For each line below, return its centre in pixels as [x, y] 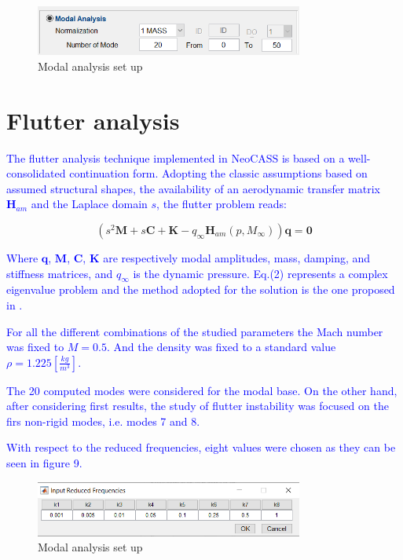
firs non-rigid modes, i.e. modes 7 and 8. [103, 421]
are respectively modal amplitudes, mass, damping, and [237, 257]
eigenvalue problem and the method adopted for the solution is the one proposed [201, 289]
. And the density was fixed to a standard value [222, 347]
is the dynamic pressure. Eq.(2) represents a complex [260, 273]
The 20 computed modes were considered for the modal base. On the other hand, [202, 390]
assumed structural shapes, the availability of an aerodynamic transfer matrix [193, 188]
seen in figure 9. [44, 463]
